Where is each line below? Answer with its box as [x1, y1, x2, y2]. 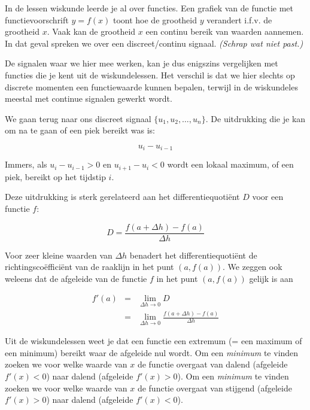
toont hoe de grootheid [113, 13, 197, 26]
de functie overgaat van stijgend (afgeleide [137, 381, 292, 394]
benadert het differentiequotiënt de [129, 248, 257, 261]
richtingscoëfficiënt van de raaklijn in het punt [5, 260, 174, 273]
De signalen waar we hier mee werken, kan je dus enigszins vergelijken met [5, 57, 278, 69]
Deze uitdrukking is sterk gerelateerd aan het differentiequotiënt [5, 190, 240, 203]
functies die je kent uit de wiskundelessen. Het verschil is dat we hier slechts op [5, 68, 295, 81]
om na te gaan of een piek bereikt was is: [5, 124, 155, 136]
